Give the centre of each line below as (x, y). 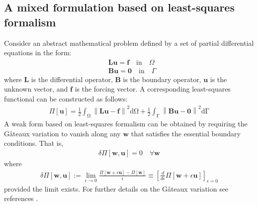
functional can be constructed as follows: (66, 99)
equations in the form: (38, 52)
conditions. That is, (34, 143)
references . (21, 198)
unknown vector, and (36, 89)
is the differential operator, (72, 79)
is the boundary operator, (162, 79)
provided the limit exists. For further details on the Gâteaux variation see (116, 188)
